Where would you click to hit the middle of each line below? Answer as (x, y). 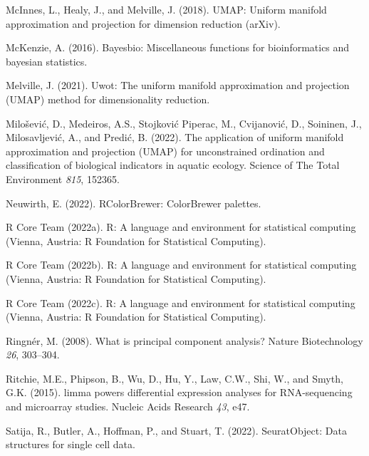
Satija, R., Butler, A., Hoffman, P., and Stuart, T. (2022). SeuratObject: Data (176, 430)
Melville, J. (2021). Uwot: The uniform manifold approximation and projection (178, 85)
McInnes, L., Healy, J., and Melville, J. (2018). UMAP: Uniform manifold (166, 9)
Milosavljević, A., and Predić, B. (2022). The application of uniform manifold (175, 137)
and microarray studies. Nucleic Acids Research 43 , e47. (128, 406)
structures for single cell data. (71, 444)
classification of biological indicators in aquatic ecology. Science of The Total (173, 165)
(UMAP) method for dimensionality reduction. (108, 99)
